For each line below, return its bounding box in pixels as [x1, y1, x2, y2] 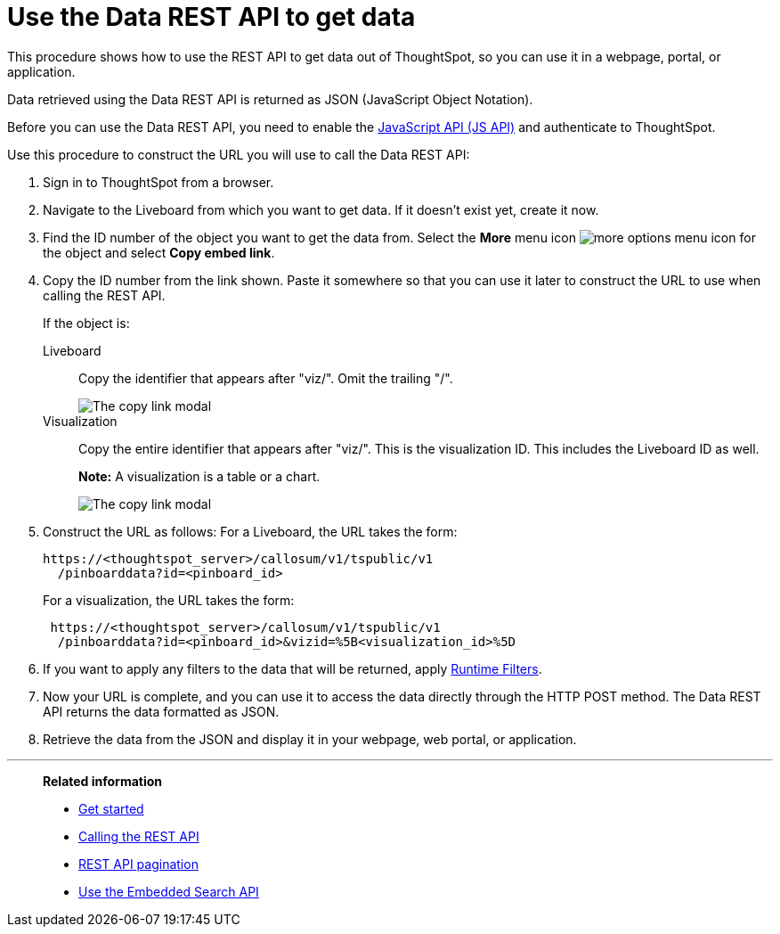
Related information [43, 773, 163, 789]
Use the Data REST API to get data [7, 2, 416, 32]
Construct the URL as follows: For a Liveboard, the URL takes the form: [43, 523, 458, 539]
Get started [78, 800, 144, 816]
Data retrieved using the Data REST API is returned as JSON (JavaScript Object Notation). [7, 91, 533, 107]
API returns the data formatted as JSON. [43, 703, 280, 719]
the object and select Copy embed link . [43, 244, 275, 260]
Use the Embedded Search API [78, 883, 259, 899]
